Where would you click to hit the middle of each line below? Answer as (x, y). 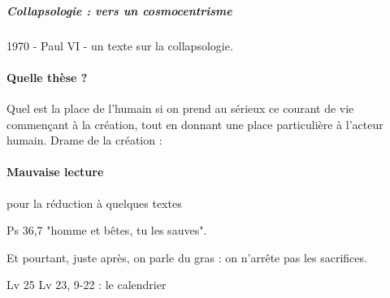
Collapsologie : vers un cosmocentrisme (119, 10)
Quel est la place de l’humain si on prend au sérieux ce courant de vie (180, 108)
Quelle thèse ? (47, 77)
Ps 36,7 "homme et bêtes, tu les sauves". (107, 230)
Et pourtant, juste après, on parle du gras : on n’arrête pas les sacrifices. (187, 257)
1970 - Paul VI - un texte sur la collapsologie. (120, 45)
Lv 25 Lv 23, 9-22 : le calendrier (87, 285)
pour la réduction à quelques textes (94, 203)
